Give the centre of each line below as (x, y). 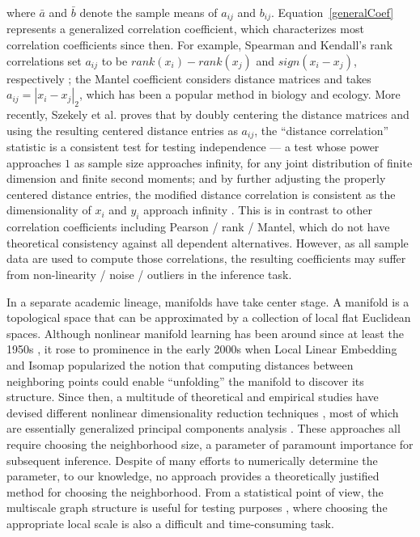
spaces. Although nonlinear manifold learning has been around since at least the (205, 333)
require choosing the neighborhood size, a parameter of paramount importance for (210, 444)
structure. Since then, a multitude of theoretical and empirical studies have (193, 397)
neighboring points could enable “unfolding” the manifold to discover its (185, 381)
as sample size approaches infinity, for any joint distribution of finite (243, 162)
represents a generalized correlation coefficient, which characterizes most (185, 29)
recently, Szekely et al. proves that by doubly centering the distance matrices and (208, 114)
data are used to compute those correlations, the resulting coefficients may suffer (206, 258)
